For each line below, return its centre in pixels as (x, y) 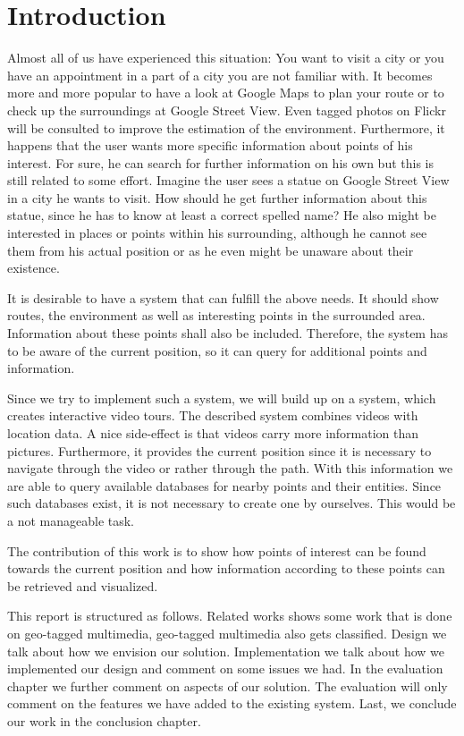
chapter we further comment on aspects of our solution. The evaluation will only (228, 685)
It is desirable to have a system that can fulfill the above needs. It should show (223, 297)
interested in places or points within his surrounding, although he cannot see (217, 233)
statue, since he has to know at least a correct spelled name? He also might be (222, 215)
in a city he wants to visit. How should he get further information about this (217, 197)
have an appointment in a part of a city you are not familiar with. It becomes (220, 75)
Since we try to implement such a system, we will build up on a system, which (222, 398)
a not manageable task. (71, 520)
